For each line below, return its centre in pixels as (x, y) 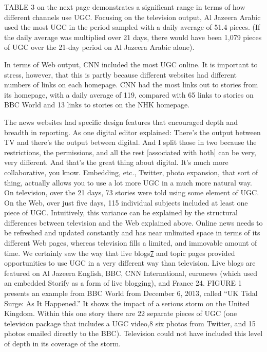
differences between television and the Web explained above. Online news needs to (133, 222)
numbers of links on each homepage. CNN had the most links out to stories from (131, 85)
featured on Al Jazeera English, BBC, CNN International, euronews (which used (131, 273)
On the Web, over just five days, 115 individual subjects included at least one (126, 202)
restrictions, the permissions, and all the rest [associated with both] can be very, (130, 152)
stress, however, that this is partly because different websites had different (121, 74)
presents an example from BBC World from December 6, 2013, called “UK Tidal (131, 293)
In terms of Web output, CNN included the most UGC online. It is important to (131, 64)
